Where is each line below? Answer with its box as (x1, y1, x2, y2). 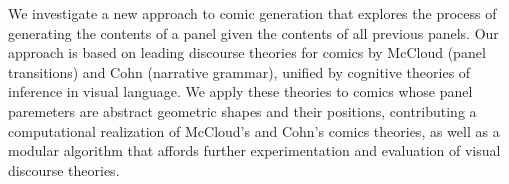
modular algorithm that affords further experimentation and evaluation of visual (8, 140, 501, 161)
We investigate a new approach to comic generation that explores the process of (8, 3, 497, 23)
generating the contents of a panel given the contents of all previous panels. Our (8, 22, 499, 43)
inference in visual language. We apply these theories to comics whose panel (8, 81, 473, 102)
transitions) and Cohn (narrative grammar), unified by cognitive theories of (8, 61, 471, 82)
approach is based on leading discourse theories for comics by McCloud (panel (8, 42, 486, 63)
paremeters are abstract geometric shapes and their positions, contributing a (8, 100, 477, 121)
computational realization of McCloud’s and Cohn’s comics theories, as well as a (8, 120, 500, 141)
